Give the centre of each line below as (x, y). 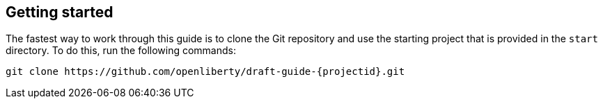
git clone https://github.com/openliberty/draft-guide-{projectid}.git (205, 72)
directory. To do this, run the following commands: (121, 51)
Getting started (60, 12)
